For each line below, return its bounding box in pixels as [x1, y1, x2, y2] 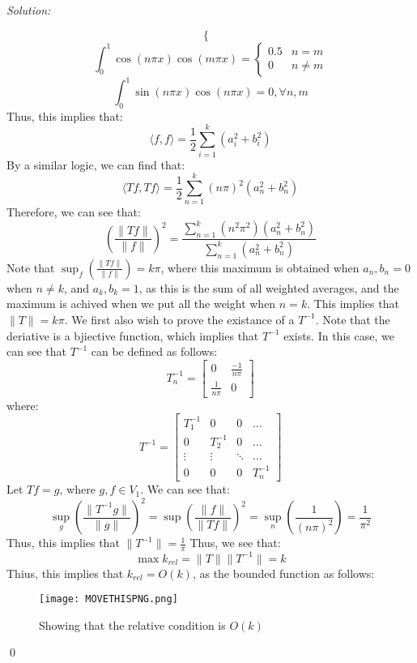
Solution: [6, 2, 51, 18]
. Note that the [315, 310, 390, 327]
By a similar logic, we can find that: [6, 156, 185, 173]
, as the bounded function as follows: [192, 564, 375, 581]
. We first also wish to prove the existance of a [64, 310, 295, 327]
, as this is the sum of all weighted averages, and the [138, 279, 399, 296]
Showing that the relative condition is [39, 616, 226, 633]
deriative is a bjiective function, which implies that [6, 327, 259, 344]
